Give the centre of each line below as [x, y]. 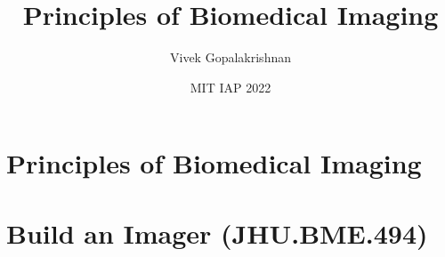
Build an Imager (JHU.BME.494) [217, 233]
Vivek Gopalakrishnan [231, 57]
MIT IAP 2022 [231, 87]
